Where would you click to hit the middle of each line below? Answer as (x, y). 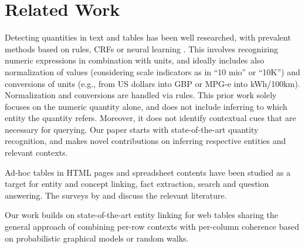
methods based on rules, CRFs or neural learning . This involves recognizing (142, 48)
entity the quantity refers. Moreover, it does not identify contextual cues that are (150, 118)
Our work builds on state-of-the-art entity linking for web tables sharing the (142, 215)
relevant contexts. (36, 153)
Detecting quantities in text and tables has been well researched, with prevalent (148, 37)
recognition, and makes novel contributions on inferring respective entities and (145, 141)
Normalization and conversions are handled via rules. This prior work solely (141, 95)
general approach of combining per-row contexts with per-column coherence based (152, 227)
